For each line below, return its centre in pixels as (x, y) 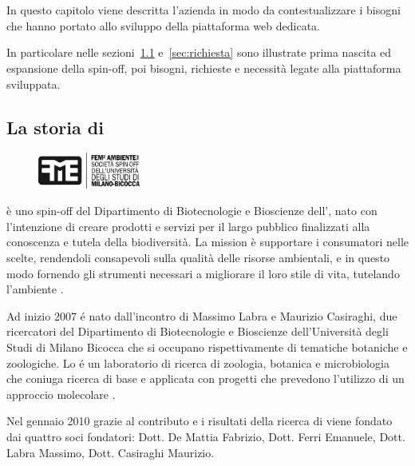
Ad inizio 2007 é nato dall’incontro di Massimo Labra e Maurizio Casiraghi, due (202, 315)
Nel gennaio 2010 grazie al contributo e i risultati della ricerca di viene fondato (200, 421)
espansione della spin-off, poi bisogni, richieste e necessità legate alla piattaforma (204, 68)
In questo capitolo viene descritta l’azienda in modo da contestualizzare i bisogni (204, 10)
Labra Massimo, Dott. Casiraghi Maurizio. (111, 452)
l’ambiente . (35, 289)
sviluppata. (34, 84)
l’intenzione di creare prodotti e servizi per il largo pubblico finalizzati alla (188, 226)
